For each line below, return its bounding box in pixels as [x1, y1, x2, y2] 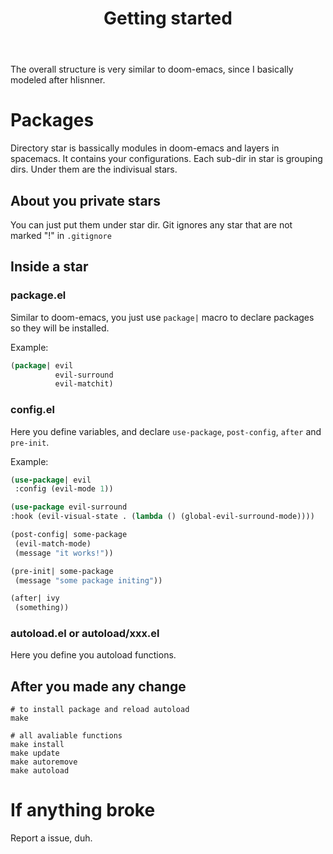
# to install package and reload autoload [10, 705, 190, 715]
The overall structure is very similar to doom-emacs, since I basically [10, 63, 294, 76]
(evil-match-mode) [14, 538, 92, 549]
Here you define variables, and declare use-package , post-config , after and [10, 425, 322, 437]
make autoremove [10, 757, 78, 767]
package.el [10, 288, 67, 302]
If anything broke [10, 799, 156, 822]
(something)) [14, 603, 70, 613]
